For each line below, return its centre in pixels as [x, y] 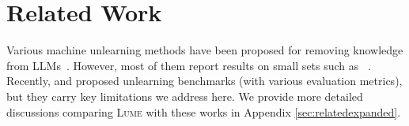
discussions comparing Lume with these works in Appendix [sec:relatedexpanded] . [204, 111]
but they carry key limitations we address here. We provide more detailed [185, 96]
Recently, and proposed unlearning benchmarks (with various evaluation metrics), [204, 81]
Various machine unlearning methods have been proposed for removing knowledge [205, 50]
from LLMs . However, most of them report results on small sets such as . [189, 65]
